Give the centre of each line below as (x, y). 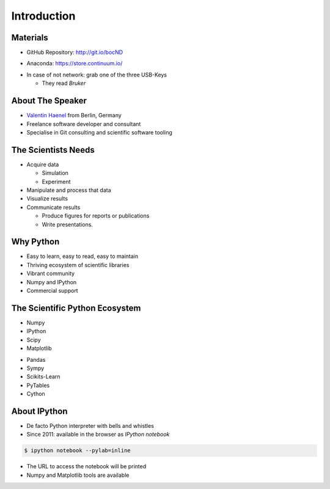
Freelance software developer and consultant (84, 124)
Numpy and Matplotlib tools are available (78, 475)
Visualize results (47, 199)
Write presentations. (67, 224)
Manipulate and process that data (69, 190)
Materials (30, 38)
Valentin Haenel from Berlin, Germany (74, 116)
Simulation (55, 173)
